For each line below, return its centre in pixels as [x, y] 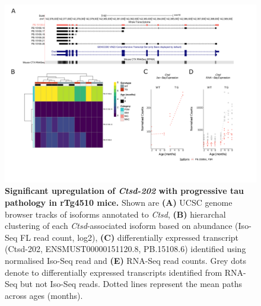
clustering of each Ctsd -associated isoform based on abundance [119, 226]
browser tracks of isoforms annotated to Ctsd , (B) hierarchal [115, 214]
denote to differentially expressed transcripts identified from [114, 272]
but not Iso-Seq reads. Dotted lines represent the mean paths [131, 284]
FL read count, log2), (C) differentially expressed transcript [130, 237]
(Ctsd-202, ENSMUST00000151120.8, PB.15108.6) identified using [125, 249]
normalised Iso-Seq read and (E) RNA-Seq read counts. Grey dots [125, 260]
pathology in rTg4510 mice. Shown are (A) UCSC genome [119, 202]
